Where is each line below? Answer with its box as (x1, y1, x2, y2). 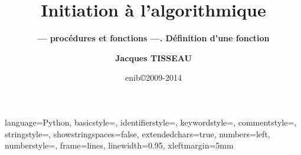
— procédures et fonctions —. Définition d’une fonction (37, 32, 270, 44)
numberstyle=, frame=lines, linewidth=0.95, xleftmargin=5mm (5, 139, 234, 151)
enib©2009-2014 (125, 71, 182, 84)
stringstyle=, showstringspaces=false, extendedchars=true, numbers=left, (5, 127, 270, 140)
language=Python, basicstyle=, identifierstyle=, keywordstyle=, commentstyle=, (5, 116, 297, 128)
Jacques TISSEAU (115, 51, 192, 64)
